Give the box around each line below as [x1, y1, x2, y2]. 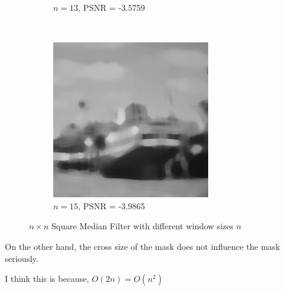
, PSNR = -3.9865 [78, 199, 145, 212]
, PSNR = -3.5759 [78, 1, 145, 13]
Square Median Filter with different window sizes [51, 220, 234, 232]
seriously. [5, 252, 39, 264]
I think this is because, [5, 272, 90, 285]
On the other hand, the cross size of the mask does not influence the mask [5, 240, 280, 252]
